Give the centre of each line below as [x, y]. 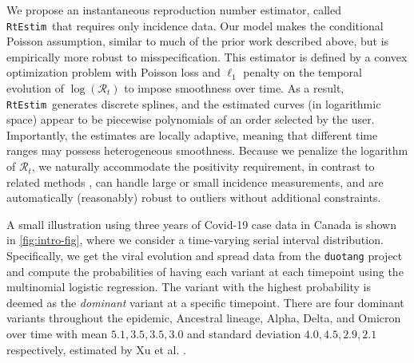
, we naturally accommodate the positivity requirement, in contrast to [203, 166]
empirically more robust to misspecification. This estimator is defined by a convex [207, 56]
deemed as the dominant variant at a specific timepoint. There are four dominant [205, 302]
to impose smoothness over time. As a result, [234, 88]
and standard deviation [244, 334]
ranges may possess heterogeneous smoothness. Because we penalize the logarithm [207, 150]
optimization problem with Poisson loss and [113, 72]
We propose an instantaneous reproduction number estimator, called [174, 10]
